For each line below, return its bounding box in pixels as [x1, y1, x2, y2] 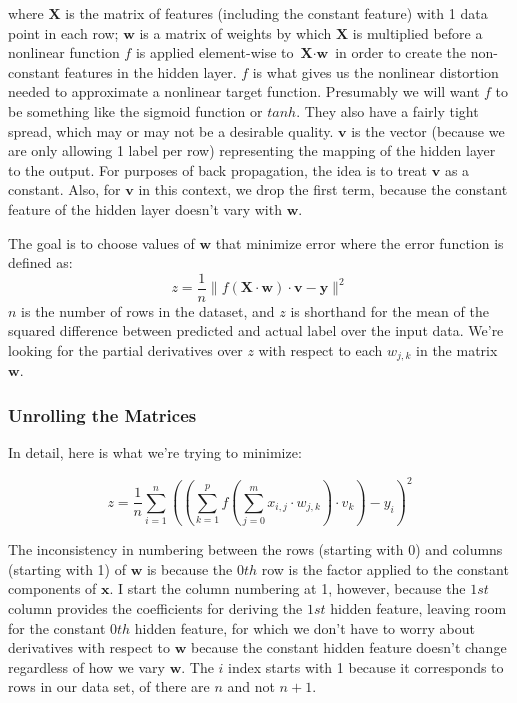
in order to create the [335, 42, 466, 63]
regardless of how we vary [8, 656, 165, 677]
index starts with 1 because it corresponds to [228, 656, 504, 677]
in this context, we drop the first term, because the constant [138, 179, 508, 200]
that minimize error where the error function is [215, 232, 504, 253]
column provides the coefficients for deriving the [8, 597, 303, 618]
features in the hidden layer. [64, 61, 237, 82]
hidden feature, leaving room [330, 597, 507, 618]
